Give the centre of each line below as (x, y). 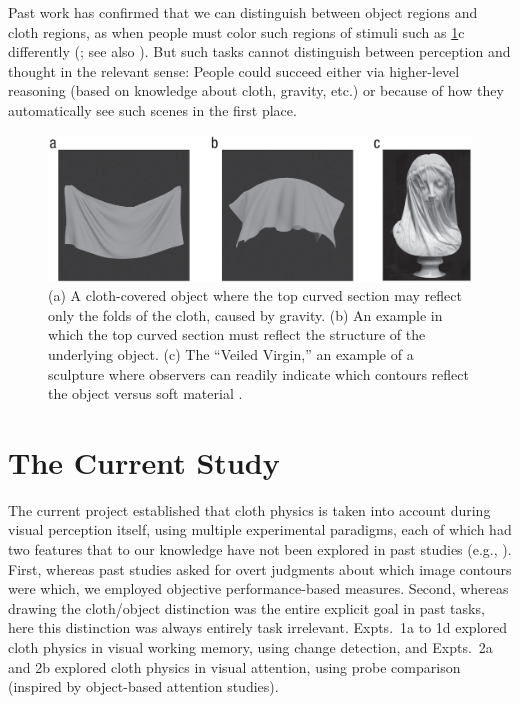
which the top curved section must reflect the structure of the (237, 334)
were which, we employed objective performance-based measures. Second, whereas (258, 588)
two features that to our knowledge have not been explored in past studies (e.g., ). (260, 549)
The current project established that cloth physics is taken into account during (249, 509)
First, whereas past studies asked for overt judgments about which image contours (260, 568)
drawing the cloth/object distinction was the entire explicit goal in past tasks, (246, 607)
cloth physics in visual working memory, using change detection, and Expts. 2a (250, 646)
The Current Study (144, 461)
